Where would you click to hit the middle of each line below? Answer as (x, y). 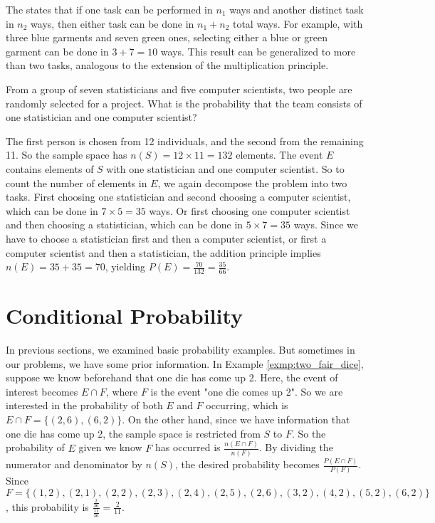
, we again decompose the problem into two (252, 183)
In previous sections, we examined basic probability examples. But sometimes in (180, 350)
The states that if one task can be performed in (109, 9)
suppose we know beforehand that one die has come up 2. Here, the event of (172, 377)
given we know (110, 447)
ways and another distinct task (297, 9)
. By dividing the (296, 447)
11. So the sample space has (67, 155)
